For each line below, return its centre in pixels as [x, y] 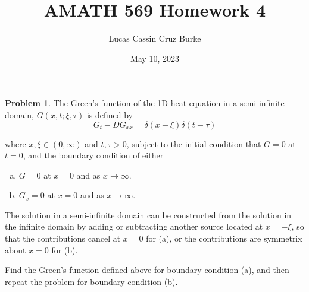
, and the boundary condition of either [93, 155]
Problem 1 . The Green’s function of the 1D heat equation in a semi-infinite [145, 103]
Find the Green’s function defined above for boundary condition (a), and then [147, 270]
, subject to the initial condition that [194, 143]
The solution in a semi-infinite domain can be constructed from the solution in [148, 215]
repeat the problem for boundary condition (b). [91, 281]
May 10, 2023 [155, 58]
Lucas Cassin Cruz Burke [155, 38]
